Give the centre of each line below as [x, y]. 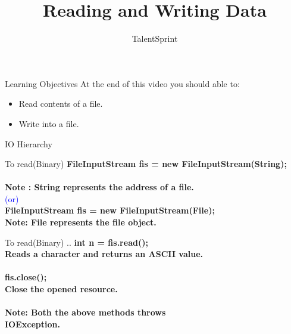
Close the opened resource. [61, 289]
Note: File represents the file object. [81, 222]
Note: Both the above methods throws [85, 312]
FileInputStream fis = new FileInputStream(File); [110, 210]
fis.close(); [26, 277]
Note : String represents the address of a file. [99, 187]
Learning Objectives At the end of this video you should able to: [122, 83]
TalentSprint [155, 38]
